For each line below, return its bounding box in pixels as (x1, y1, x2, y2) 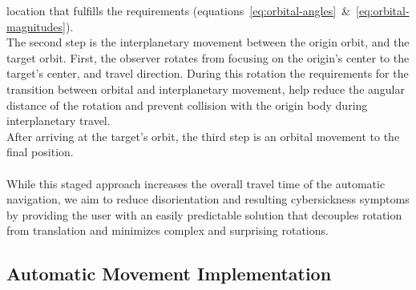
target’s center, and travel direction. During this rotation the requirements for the (6, 65, 409, 82)
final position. (6, 143, 74, 160)
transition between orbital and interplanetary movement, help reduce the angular (6, 80, 405, 97)
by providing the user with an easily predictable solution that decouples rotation (6, 206, 402, 223)
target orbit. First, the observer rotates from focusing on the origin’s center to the (6, 49, 410, 66)
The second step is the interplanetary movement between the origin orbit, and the (6, 34, 410, 50)
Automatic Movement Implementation (6, 261, 332, 286)
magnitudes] (6, 18, 66, 34)
